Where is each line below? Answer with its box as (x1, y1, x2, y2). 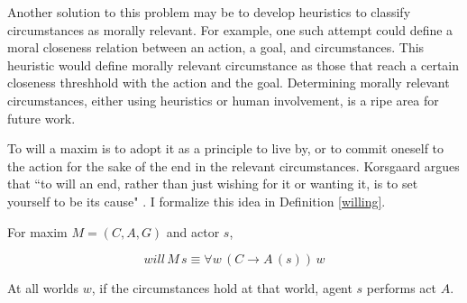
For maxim (7, 222, 68, 241)
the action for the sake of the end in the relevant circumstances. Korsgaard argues (7, 156, 460, 175)
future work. (7, 108, 76, 127)
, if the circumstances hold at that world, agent (91, 279, 353, 298)
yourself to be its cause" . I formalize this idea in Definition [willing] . (7, 191, 386, 210)
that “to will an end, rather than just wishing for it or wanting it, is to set (7, 174, 418, 193)
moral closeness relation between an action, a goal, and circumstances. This (7, 38, 425, 57)
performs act (366, 279, 437, 298)
